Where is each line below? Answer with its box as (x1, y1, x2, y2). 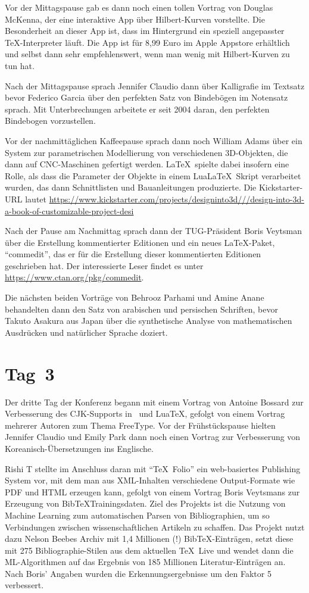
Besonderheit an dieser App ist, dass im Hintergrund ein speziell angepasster (5, 24, 285, 37)
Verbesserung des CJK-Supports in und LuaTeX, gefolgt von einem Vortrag (5, 407, 285, 420)
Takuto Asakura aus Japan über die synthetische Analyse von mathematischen (5, 314, 292, 327)
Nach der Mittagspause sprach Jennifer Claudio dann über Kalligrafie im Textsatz (5, 79, 305, 92)
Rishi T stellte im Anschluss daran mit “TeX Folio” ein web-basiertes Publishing (5, 462, 301, 475)
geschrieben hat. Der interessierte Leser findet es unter (5, 259, 204, 271)
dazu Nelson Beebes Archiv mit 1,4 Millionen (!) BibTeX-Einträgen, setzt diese (5, 532, 294, 545)
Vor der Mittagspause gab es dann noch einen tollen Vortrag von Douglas (5, 1, 273, 13)
